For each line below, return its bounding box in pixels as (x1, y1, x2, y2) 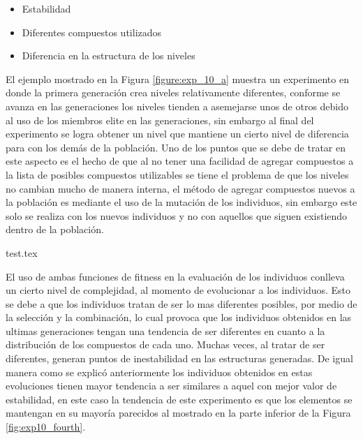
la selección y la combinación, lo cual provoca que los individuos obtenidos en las (6, 310, 352, 325)
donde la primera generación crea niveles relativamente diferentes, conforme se (6, 85, 341, 100)
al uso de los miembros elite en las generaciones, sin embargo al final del (6, 112, 314, 127)
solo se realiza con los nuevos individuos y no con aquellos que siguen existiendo (6, 208, 348, 223)
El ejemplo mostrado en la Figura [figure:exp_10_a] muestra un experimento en (6, 71, 349, 86)
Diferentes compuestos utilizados (22, 24, 162, 39)
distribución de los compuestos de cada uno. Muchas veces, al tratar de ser (6, 337, 325, 352)
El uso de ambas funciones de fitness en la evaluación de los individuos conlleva (6, 269, 345, 283)
